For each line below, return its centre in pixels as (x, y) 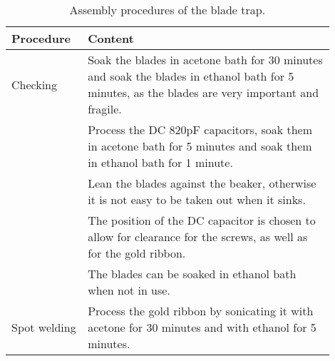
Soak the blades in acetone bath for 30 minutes (205, 60)
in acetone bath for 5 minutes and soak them (200, 146)
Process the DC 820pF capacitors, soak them (200, 129)
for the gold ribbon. (137, 253)
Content (111, 38)
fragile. (105, 109)
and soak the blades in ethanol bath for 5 (191, 76)
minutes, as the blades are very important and (203, 92)
